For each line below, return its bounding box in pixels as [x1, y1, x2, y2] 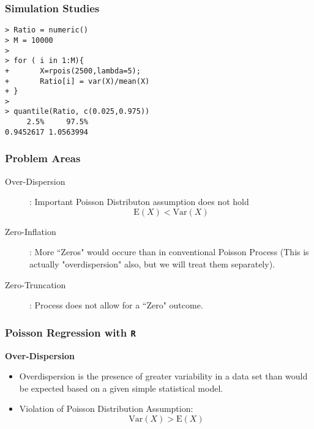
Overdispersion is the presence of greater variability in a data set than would [19, 370, 308, 382]
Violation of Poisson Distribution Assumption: [19, 402, 193, 415]
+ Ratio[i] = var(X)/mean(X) [5, 76, 150, 86]
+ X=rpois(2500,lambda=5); [5, 66, 141, 75]
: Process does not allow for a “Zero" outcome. [29, 299, 203, 311]
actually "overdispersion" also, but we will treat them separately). [29, 258, 275, 270]
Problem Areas [5, 151, 81, 166]
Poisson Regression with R [5, 324, 136, 340]
